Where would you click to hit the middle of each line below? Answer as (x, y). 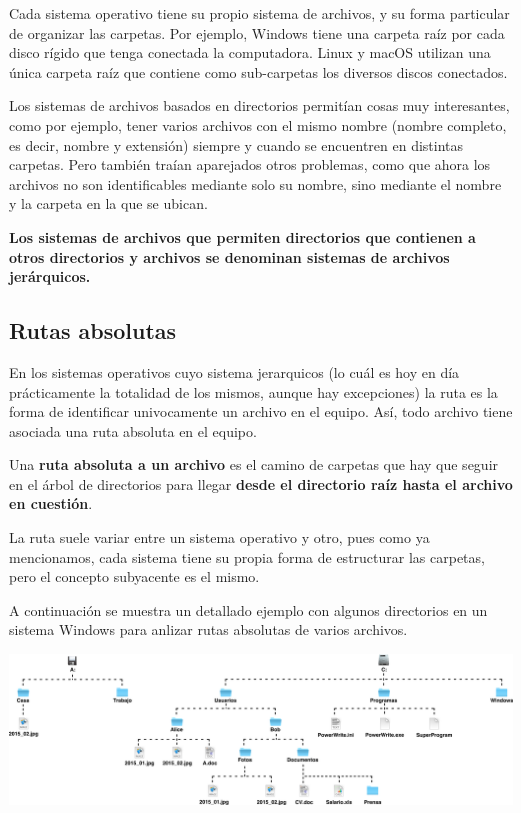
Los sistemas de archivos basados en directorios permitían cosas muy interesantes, (259, 105)
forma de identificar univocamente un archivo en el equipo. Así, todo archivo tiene (261, 411)
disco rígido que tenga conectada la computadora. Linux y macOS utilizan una (250, 52)
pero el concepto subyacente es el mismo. (134, 576)
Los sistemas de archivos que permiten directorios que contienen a (242, 236)
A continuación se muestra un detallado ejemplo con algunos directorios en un (248, 609)
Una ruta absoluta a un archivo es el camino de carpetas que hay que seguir (254, 464)
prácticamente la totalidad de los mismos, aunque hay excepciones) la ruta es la (253, 391)
